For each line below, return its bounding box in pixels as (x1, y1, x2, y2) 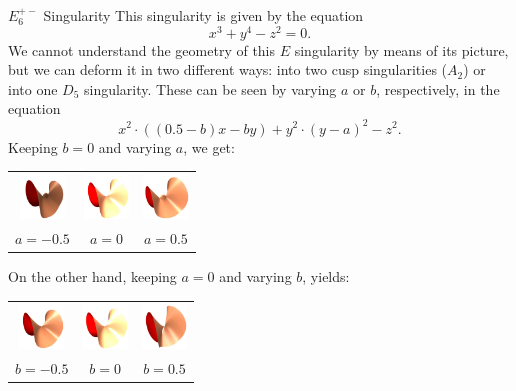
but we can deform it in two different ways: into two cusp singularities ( (8, 59, 448, 80)
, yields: (302, 266, 350, 287)
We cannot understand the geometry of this (8, 39, 276, 60)
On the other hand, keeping (8, 266, 177, 287)
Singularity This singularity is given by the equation (43, 5, 364, 25)
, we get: (183, 136, 235, 157)
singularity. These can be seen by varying (84, 78, 337, 99)
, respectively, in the (376, 78, 500, 99)
